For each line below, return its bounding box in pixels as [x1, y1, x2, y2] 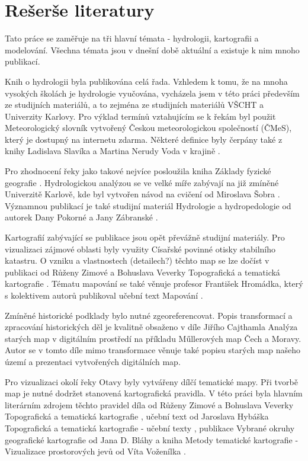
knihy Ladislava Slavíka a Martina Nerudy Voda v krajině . [5, 145, 220, 157]
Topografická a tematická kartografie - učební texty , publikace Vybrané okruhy [5, 421, 295, 434]
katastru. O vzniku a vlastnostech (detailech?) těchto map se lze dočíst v [5, 254, 269, 267]
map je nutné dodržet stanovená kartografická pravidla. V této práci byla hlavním [5, 387, 303, 399]
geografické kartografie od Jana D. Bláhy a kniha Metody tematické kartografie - [5, 433, 299, 446]
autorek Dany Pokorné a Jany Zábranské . [5, 211, 158, 223]
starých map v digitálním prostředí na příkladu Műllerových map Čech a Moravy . [5, 332, 301, 344]
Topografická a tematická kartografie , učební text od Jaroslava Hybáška [5, 410, 269, 422]
